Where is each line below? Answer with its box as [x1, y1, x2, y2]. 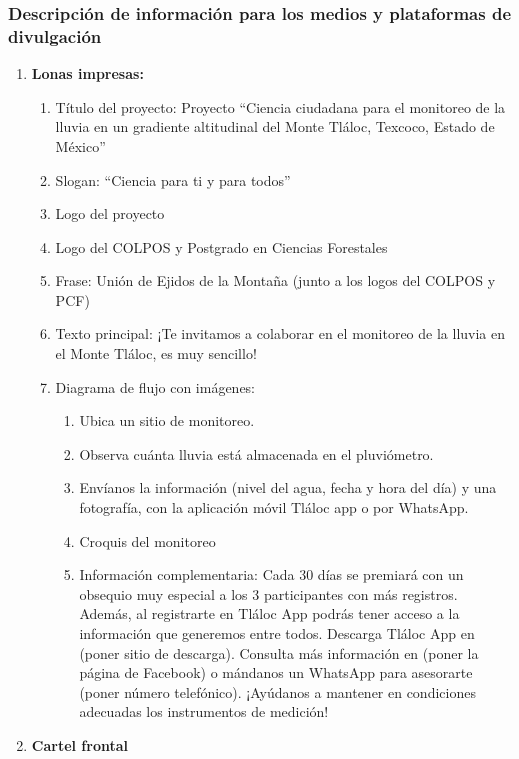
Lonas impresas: [31, 63, 144, 84]
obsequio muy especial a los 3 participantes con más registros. [79, 583, 458, 604]
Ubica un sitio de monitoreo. [79, 410, 255, 431]
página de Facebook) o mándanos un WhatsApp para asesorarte [79, 662, 473, 683]
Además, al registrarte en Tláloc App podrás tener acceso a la [79, 603, 460, 624]
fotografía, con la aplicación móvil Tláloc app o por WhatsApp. [79, 497, 469, 518]
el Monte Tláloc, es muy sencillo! [55, 343, 257, 364]
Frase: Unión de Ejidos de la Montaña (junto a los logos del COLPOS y [55, 270, 496, 291]
